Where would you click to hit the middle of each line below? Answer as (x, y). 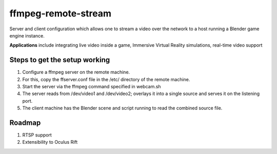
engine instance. (27, 35)
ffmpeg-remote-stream (61, 13)
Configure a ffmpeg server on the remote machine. (76, 72)
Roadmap (25, 123)
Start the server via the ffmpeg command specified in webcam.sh (92, 87)
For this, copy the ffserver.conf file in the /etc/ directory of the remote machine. (106, 79)
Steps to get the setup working (60, 60)
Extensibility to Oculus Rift (50, 142)
